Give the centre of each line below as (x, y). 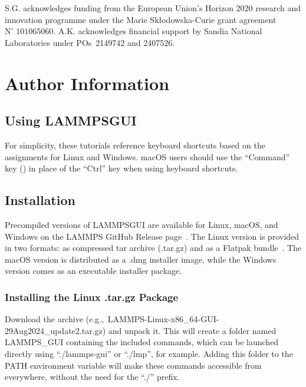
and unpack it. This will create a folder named (192, 330)
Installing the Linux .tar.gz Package (92, 297)
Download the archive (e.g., (54, 319)
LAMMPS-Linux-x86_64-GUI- (163, 319)
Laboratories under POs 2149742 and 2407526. (90, 42)
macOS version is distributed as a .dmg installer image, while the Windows (141, 259)
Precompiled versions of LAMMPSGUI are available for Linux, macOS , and (142, 224)
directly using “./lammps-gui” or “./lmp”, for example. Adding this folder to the (149, 353)
